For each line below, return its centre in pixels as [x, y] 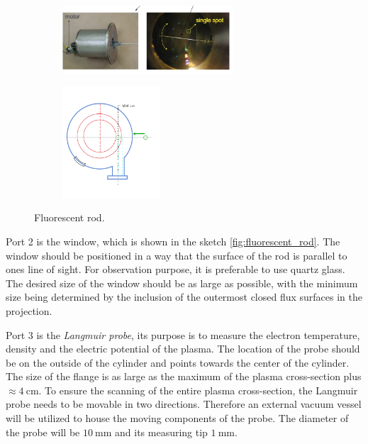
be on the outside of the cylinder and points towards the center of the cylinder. [178, 362]
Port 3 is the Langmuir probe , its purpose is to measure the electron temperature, [183, 334]
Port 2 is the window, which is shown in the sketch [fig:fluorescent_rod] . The [173, 241]
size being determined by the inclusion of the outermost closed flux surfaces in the [184, 297]
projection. [29, 310]
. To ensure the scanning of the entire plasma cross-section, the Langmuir [198, 390]
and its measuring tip [161, 432]
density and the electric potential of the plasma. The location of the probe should [183, 349]
